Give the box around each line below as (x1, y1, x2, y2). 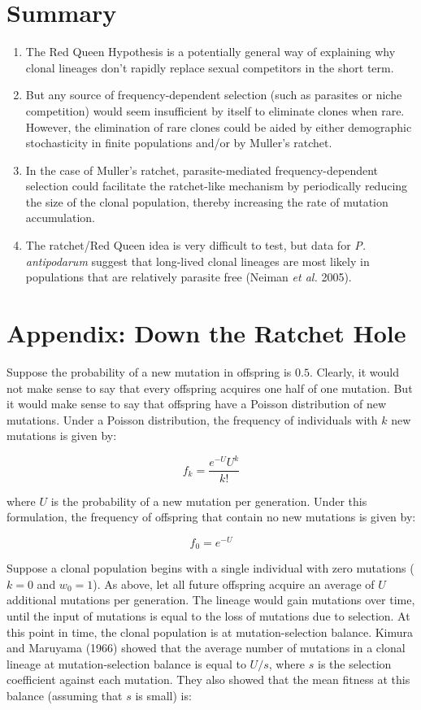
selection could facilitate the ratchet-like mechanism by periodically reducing (25, 177, 408, 194)
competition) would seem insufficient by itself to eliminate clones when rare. (25, 102, 405, 119)
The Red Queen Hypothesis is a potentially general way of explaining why (25, 43, 396, 60)
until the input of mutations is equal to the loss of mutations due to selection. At (7, 608, 410, 624)
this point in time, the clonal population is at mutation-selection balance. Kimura (7, 623, 414, 640)
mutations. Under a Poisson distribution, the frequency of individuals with (7, 411, 378, 428)
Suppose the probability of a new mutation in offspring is (7, 363, 292, 380)
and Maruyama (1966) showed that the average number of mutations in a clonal (7, 639, 406, 656)
